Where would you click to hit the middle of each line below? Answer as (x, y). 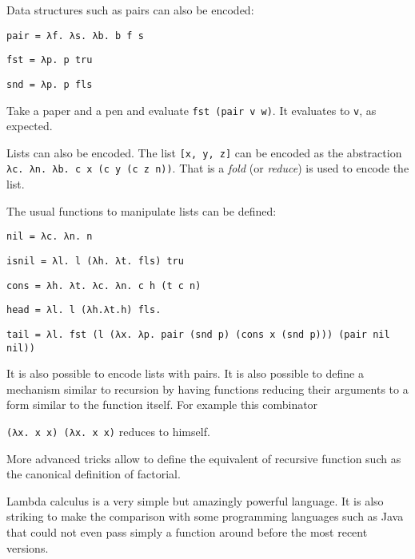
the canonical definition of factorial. (94, 474)
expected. (30, 126)
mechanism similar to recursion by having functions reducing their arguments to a (207, 389)
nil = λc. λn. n (50, 237)
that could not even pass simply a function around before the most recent (187, 532)
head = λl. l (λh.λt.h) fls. (84, 310)
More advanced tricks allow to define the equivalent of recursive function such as (204, 458)
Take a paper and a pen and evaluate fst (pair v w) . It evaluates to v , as (192, 110)
